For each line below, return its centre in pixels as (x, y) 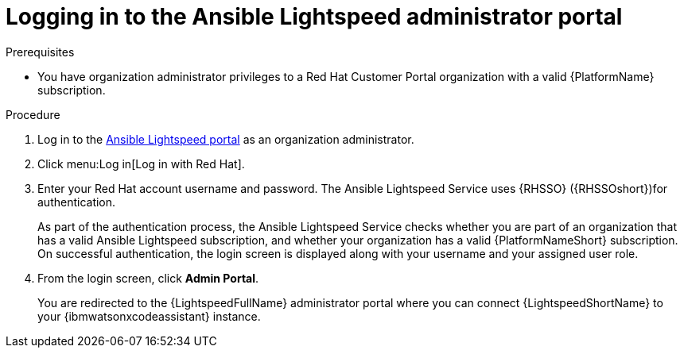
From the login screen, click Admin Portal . (148, 278)
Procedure (33, 114)
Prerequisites (40, 52)
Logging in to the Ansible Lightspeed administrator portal (314, 17)
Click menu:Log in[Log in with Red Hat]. (141, 164)
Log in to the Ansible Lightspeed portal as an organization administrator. (226, 139)
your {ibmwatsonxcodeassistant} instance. (149, 316)
